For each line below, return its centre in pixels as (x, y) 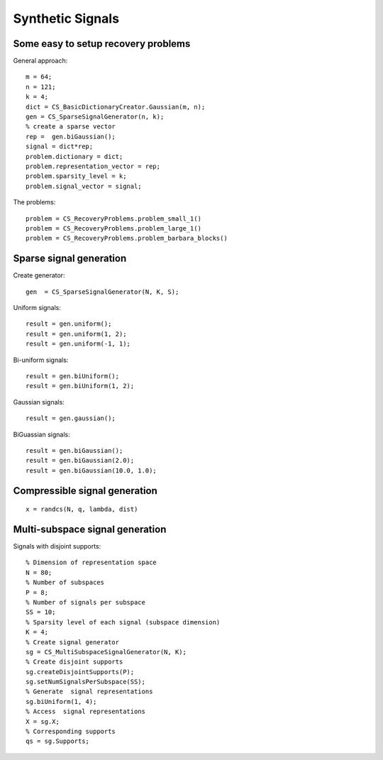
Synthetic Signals (66, 18)
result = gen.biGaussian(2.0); (80, 461)
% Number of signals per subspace (85, 602)
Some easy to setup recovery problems (102, 44)
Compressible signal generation (85, 491)
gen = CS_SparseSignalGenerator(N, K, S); (102, 292)
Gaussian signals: (39, 402)
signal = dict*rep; (60, 147)
